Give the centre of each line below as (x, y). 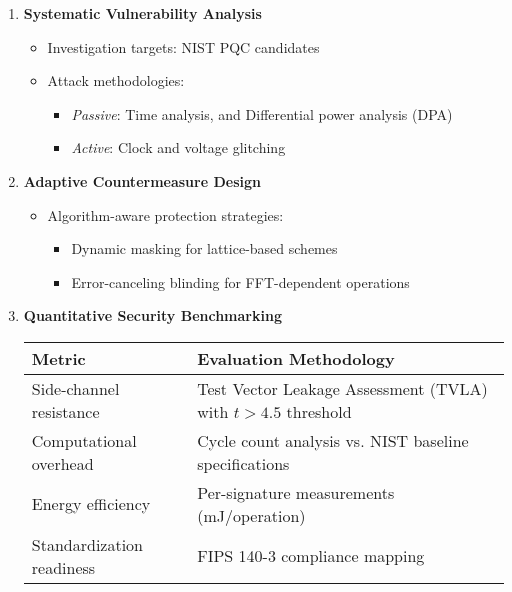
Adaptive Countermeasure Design (142, 180)
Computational (84, 440)
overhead (62, 463)
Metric (58, 358)
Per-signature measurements (296, 492)
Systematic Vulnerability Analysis (142, 13)
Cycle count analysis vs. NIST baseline (333, 440)
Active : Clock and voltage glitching (178, 147)
